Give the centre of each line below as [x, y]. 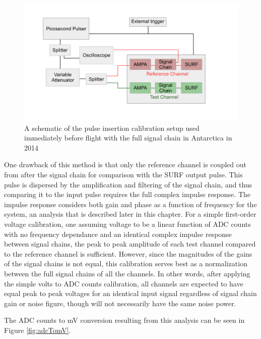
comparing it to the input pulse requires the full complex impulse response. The [127, 194]
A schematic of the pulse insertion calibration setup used [112, 128]
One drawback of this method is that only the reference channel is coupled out [125, 164]
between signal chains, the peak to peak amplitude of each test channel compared [130, 244]
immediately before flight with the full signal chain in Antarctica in [128, 138]
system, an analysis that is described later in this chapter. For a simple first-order [130, 214]
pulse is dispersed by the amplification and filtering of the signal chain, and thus [128, 184]
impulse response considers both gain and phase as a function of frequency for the [130, 204]
